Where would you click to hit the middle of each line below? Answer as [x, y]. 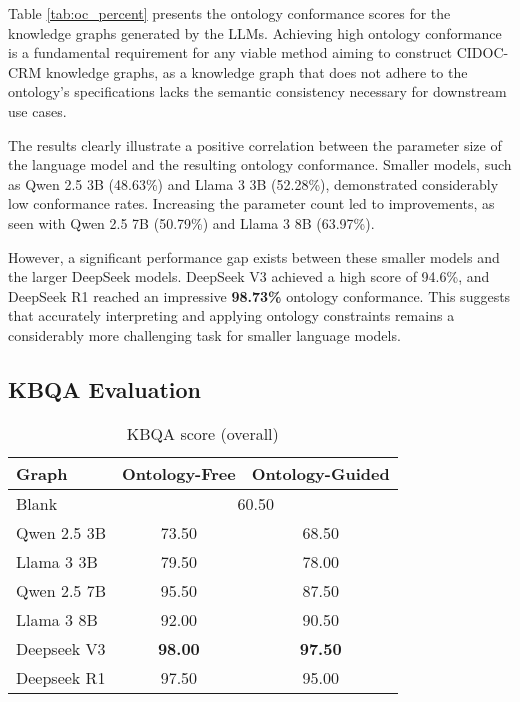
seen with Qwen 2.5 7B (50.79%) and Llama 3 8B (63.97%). [191, 222]
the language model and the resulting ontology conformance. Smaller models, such [260, 164]
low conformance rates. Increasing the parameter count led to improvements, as [251, 203]
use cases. [37, 110]
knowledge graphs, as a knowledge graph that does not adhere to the [256, 71]
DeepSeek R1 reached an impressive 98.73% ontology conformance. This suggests [259, 295]
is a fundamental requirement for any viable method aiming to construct [230, 52]
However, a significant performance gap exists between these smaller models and [254, 256]
